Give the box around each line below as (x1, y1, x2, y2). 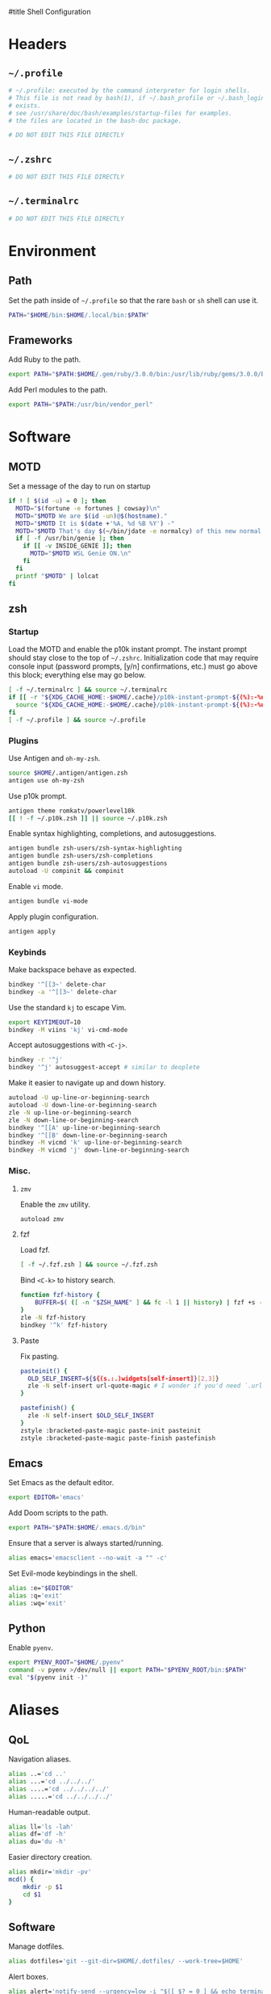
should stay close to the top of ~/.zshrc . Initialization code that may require (8, 653, 259, 663)
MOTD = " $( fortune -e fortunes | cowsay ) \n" (15, 504, 161, 512)
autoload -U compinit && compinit (8, 867, 125, 875)
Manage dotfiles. (8, 1942, 65, 1951)
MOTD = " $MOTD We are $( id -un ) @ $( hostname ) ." (15, 512, 168, 520)
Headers (8, 36, 67, 53)
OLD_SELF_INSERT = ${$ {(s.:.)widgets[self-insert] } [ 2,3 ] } (27, 1375, 219, 1383)
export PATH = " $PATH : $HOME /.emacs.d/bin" (8, 1524, 147, 1532)
